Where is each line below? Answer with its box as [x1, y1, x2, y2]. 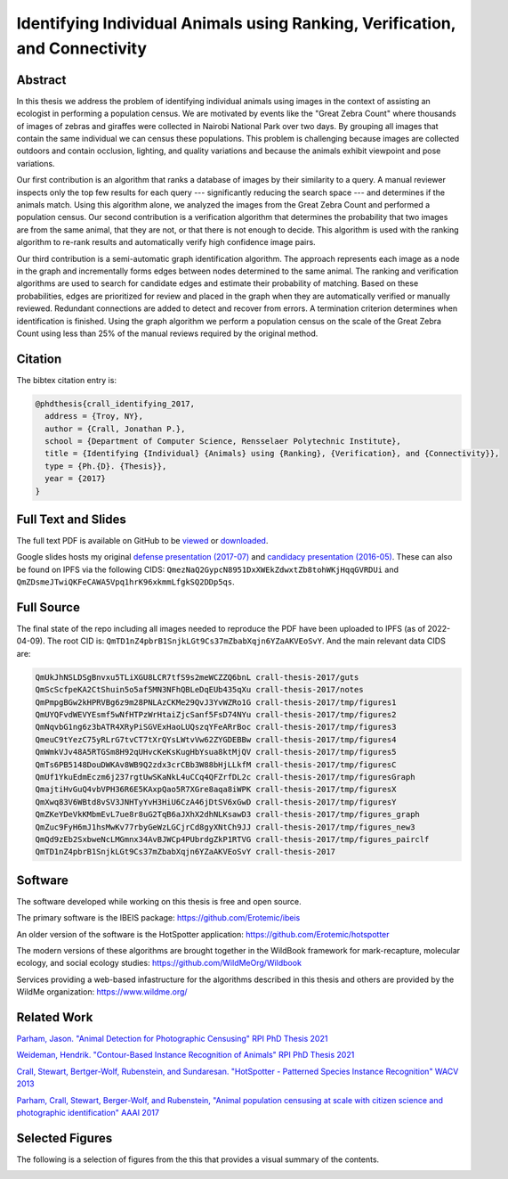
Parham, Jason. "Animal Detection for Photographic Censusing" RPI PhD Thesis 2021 [16, 1034, 328, 1044]
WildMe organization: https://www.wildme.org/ [16, 987, 188, 997]
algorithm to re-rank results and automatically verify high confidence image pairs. [16, 237, 316, 248]
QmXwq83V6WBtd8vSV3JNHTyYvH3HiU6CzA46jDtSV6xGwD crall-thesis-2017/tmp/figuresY [35, 797, 397, 806]
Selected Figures [16, 1130, 113, 1145]
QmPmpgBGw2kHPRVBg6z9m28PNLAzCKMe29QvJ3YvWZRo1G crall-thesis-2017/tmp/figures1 [35, 697, 397, 708]
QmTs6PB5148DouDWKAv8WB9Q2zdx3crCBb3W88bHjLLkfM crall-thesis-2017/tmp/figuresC [35, 759, 397, 770]
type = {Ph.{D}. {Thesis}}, [44, 461, 167, 471]
